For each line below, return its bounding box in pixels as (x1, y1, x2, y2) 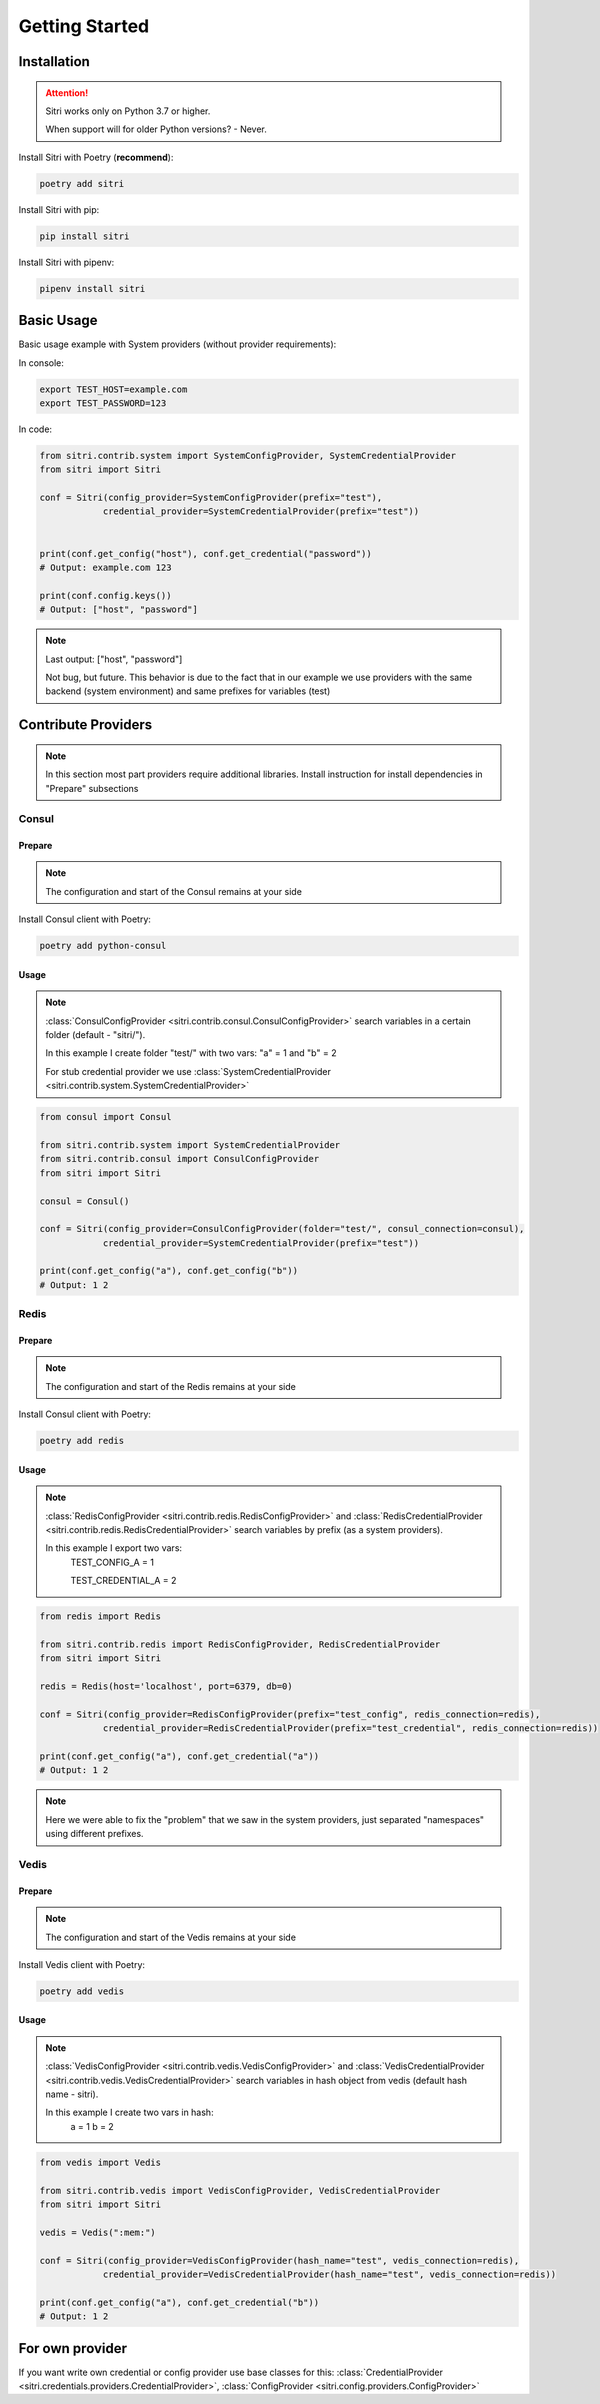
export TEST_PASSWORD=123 (39, 397, 167, 409)
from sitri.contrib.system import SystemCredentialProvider (39, 1139, 341, 1150)
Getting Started (18, 15, 150, 37)
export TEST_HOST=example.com (39, 383, 188, 395)
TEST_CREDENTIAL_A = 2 (70, 1575, 177, 1587)
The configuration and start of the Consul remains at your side (45, 885, 302, 897)
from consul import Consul (39, 1111, 172, 1123)
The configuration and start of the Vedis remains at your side (45, 1931, 297, 1943)
